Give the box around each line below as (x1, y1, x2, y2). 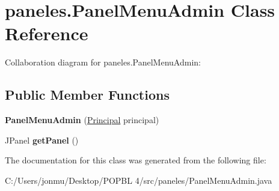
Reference (5, 21, 88, 46)
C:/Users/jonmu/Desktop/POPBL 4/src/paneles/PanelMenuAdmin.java (5, 174, 272, 186)
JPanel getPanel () (5, 133, 79, 146)
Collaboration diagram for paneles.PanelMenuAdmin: (5, 56, 201, 68)
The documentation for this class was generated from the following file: (5, 154, 266, 166)
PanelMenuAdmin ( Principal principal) (5, 114, 159, 126)
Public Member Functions (5, 85, 170, 104)
